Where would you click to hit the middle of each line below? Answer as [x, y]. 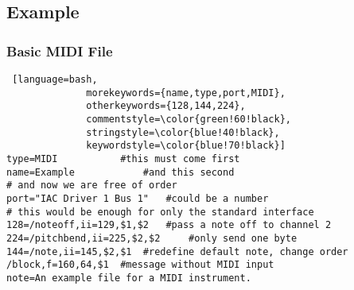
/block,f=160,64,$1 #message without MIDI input [140, 265]
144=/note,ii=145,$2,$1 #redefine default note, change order [177, 251]
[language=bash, [55, 79]
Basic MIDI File [60, 50]
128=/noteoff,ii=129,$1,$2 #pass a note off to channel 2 [169, 225]
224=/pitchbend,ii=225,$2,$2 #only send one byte [152, 238]
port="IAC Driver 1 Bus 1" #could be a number [138, 198]
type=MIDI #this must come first [123, 159]
